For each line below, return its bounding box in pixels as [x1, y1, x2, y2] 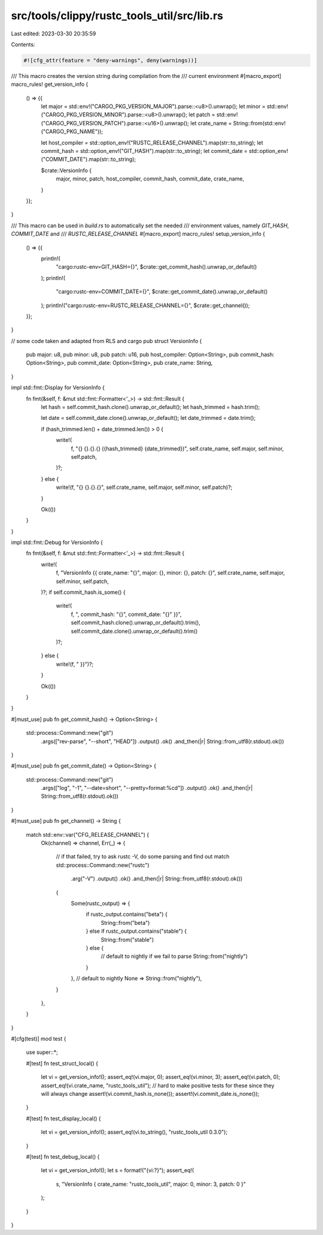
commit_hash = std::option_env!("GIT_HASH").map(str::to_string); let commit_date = [41, 148, 248, 155]
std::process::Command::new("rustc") [56, 861, 150, 869]
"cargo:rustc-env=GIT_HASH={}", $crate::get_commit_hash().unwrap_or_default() [56, 263, 257, 271]
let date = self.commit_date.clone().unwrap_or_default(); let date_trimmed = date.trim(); [41, 414, 256, 422]
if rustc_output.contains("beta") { [86, 911, 167, 918]
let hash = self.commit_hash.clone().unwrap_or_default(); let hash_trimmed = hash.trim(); [41, 404, 260, 411]
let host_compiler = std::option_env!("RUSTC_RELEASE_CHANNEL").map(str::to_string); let [41, 139, 263, 146]
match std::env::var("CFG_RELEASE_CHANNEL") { [26, 831, 150, 838]
